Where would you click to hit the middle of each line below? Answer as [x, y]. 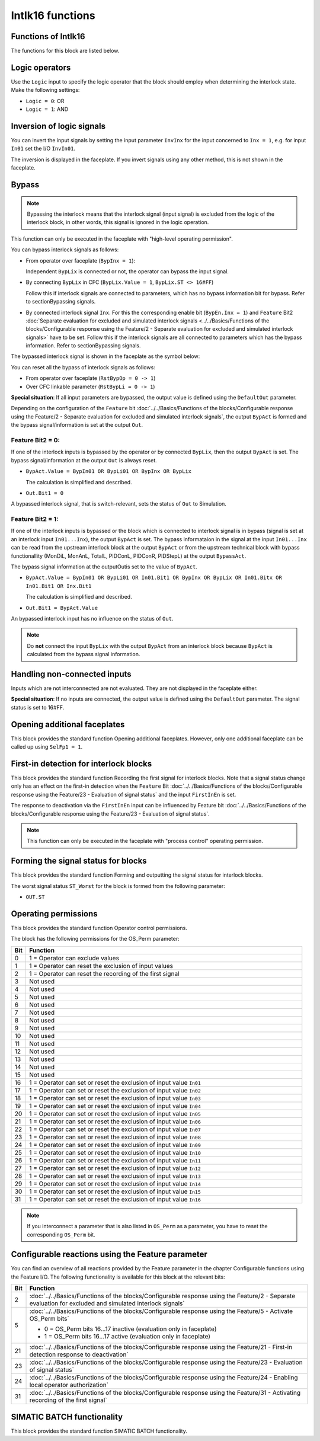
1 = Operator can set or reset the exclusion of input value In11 [115, 1160]
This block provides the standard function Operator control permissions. [99, 928]
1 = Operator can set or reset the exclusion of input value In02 [115, 1090]
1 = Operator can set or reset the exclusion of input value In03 [115, 1098]
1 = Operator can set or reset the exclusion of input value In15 [115, 1191]
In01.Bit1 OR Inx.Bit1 [59, 586]
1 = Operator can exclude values [74, 958]
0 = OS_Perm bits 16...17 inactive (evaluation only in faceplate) [130, 1329]
